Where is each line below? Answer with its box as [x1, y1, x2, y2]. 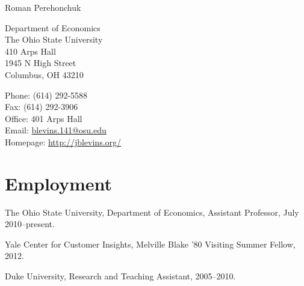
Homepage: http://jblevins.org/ [5, 135, 122, 148]
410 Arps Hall [5, 44, 56, 57]
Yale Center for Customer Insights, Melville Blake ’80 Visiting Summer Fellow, [5, 237, 296, 250]
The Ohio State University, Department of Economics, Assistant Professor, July [5, 205, 299, 218]
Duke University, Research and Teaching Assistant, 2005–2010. [5, 270, 236, 282]
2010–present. [5, 218, 55, 230]
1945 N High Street [5, 56, 76, 69]
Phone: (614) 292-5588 [5, 88, 88, 101]
